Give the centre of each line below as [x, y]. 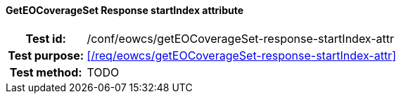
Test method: [46, 72]
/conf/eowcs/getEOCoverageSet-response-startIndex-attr [241, 38]
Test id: [46, 38]
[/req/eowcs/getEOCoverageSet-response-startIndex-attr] [241, 55]
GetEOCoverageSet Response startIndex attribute [125, 10]
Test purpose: [46, 55]
